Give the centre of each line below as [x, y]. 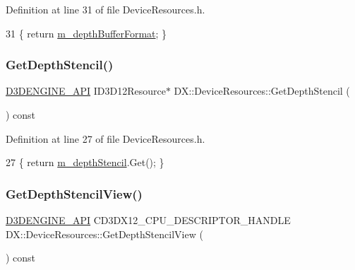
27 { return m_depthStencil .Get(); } [85, 162]
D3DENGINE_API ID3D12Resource [86, 91]
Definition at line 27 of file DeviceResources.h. [106, 138]
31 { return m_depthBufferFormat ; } [86, 33]
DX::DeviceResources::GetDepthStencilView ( [104, 234]
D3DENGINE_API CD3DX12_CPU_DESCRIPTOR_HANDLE [148, 220]
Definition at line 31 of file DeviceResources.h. [106, 9]
